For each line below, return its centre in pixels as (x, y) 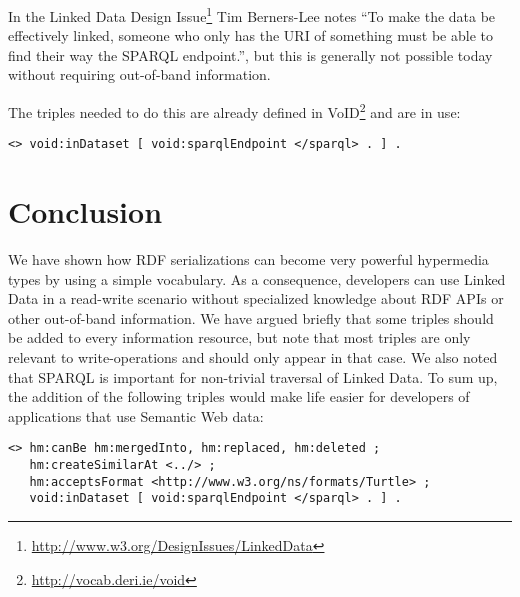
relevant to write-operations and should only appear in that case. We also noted (253, 357)
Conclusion (85, 211)
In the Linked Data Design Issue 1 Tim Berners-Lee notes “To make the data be (252, 14)
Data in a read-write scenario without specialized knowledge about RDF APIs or (256, 298)
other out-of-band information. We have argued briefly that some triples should (251, 317)
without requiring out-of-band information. (139, 74)
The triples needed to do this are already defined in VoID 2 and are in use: (234, 110)
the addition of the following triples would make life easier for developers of (239, 396)
